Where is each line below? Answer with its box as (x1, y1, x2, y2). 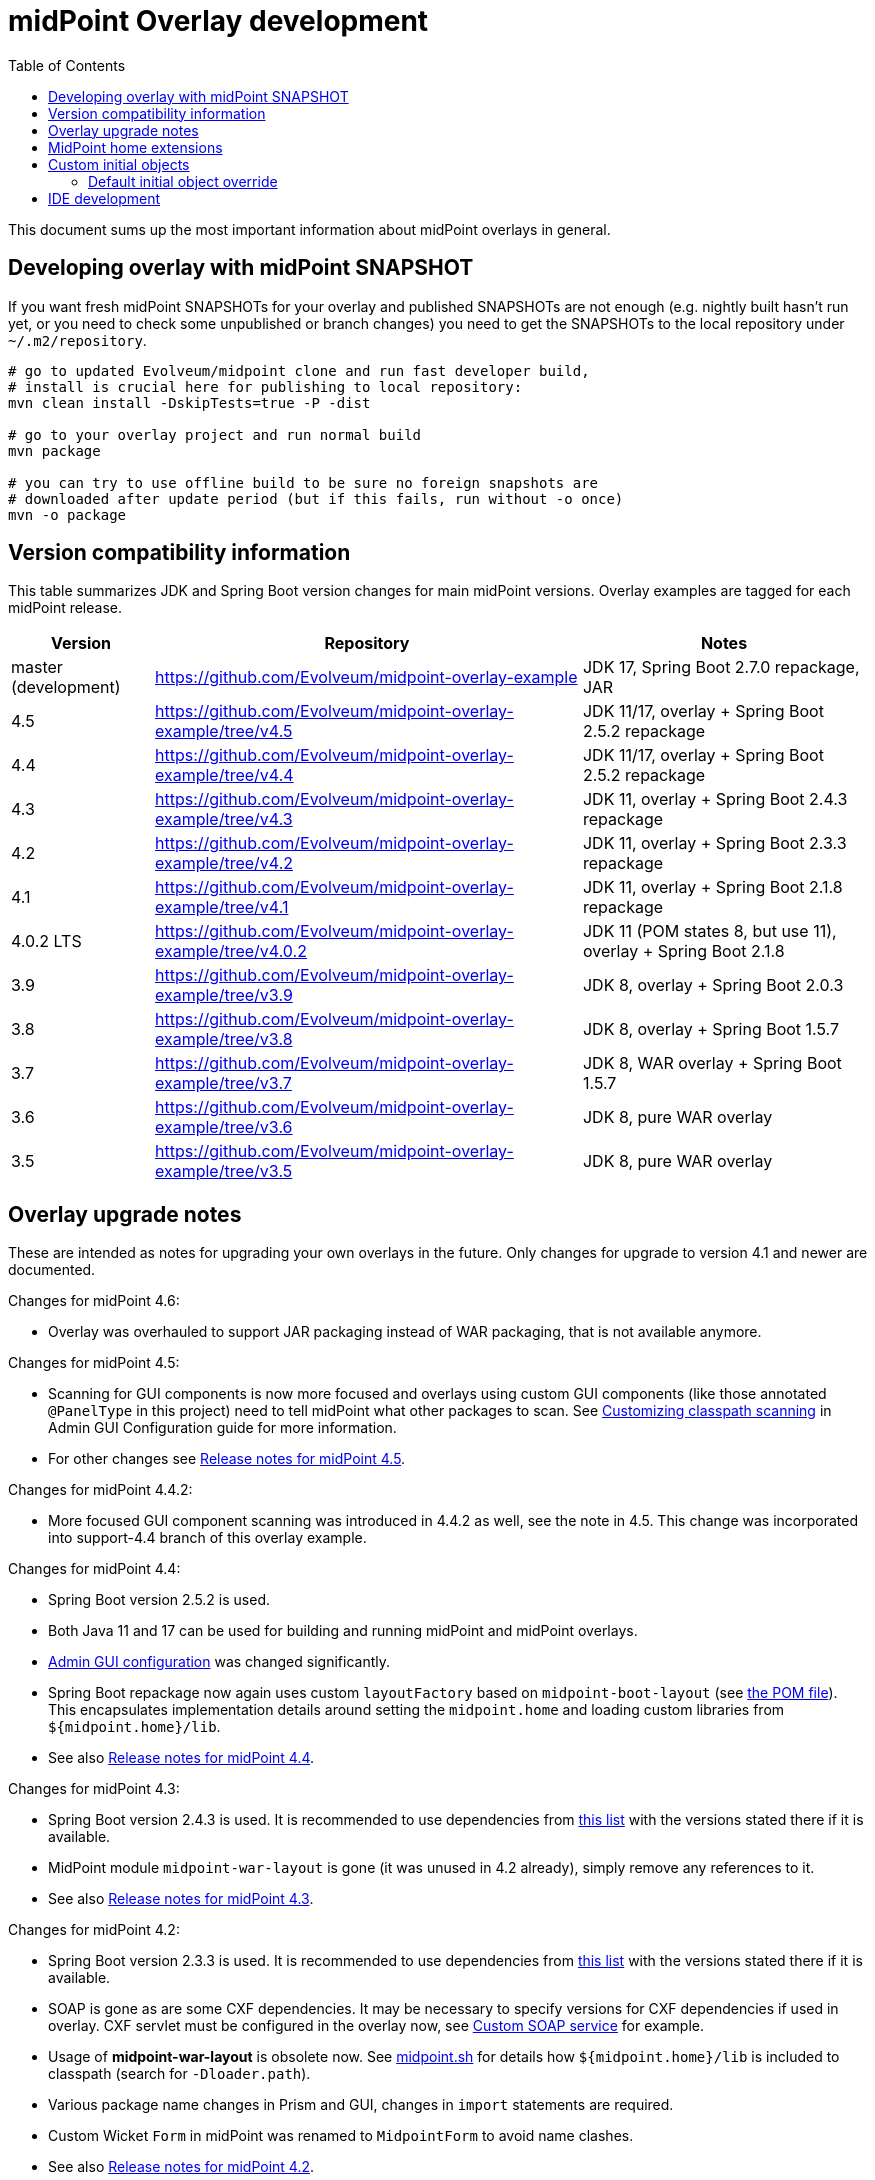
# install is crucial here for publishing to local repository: (8, 378, 523, 395)
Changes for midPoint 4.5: (8, 1354, 180, 1372)
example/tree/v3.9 (154, 985, 293, 1006)
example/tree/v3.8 (154, 1029, 293, 1050)
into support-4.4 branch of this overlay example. (48, 1529, 367, 1547)
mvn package (8, 442, 101, 459)
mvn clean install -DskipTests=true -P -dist (8, 394, 371, 411)
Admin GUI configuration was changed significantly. (48, 1653, 390, 1671)
